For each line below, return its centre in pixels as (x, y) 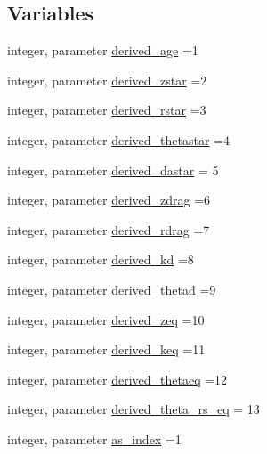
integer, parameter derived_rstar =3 (107, 110)
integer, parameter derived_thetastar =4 (118, 139)
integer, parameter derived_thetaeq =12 (117, 379)
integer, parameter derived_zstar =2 (107, 80)
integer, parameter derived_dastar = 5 (113, 170)
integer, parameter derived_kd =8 (101, 259)
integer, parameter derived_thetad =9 (112, 289)
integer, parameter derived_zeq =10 (106, 319)
